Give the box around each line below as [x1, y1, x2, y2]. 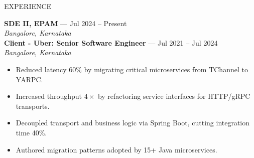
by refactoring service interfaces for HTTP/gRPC [97, 91, 250, 101]
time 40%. [16, 127, 47, 137]
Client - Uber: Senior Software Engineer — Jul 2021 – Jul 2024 [4, 37, 218, 48]
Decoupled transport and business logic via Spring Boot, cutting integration [16, 117, 250, 128]
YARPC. [16, 74, 43, 84]
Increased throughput [16, 91, 82, 101]
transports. [16, 100, 50, 111]
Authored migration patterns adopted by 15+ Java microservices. [16, 144, 217, 154]
